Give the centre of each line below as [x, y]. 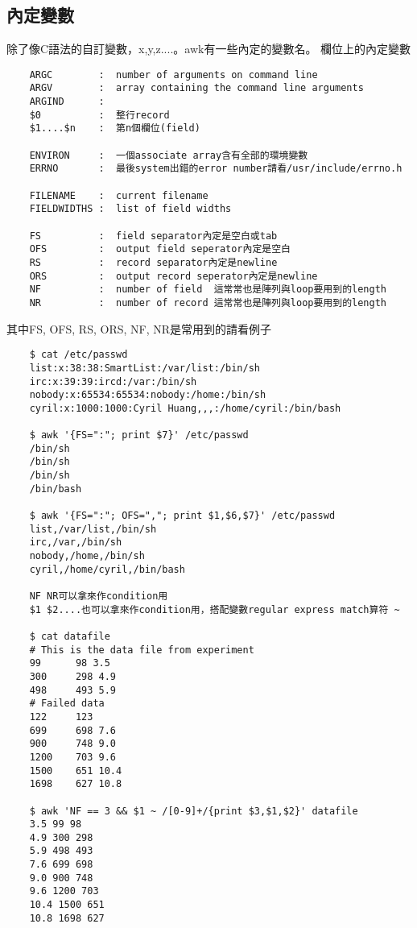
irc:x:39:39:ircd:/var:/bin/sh [113, 381]
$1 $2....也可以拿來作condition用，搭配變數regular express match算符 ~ [215, 609]
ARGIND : [67, 102]
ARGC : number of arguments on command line [173, 75]
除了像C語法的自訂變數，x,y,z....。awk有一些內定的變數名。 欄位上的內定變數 [209, 49]
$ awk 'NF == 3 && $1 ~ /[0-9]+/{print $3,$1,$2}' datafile [194, 811]
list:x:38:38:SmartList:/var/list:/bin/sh [145, 368]
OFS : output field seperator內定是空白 [160, 249]
